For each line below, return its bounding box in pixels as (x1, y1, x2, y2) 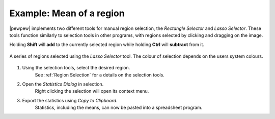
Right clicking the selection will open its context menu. (35, 88, 149, 94)
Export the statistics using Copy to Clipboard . (22, 97, 118, 103)
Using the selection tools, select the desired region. (22, 65, 130, 71)
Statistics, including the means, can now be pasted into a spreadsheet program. (35, 104, 203, 111)
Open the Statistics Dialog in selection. (22, 81, 104, 87)
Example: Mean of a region (9, 8, 125, 19)
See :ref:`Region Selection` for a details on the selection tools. (35, 71, 165, 78)
